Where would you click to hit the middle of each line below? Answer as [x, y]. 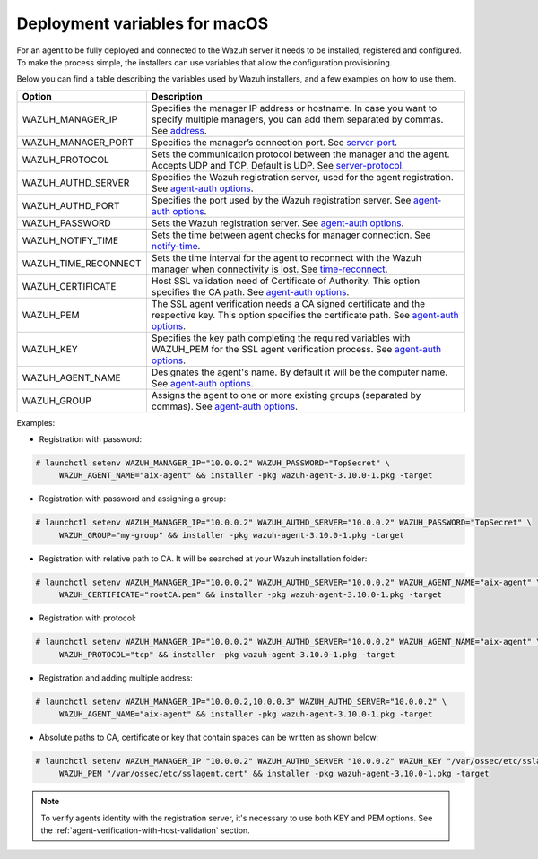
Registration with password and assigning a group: [133, 499]
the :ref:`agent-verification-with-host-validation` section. [145, 830]
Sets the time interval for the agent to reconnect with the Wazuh [286, 257]
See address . [179, 130]
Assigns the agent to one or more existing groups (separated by [286, 395]
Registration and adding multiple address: [116, 678]
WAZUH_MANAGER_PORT [78, 142]
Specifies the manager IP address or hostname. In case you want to [294, 108]
